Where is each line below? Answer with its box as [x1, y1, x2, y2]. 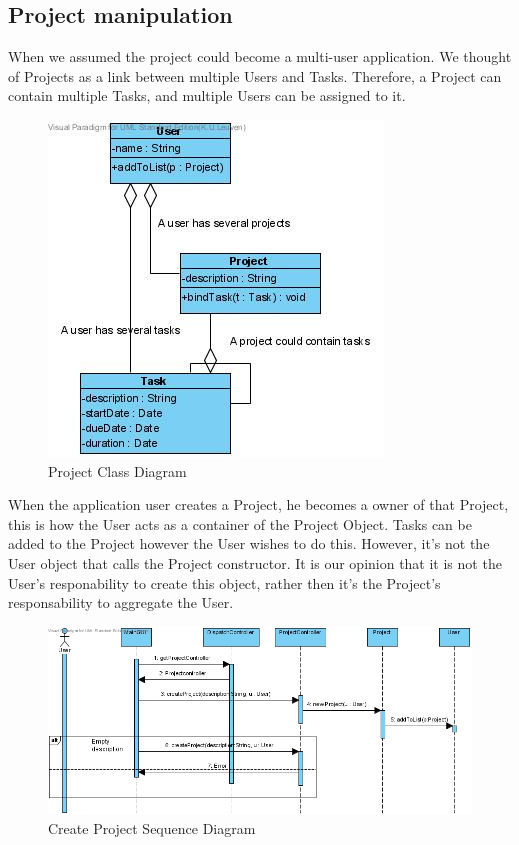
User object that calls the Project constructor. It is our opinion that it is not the [8, 552, 502, 573]
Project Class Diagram [48, 460, 187, 481]
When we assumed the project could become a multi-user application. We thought [8, 46, 512, 67]
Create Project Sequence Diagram [48, 818, 256, 839]
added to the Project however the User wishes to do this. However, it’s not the [8, 533, 490, 554]
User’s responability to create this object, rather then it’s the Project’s [8, 572, 441, 593]
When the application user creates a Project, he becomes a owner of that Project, [8, 494, 509, 515]
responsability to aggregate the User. [8, 592, 234, 613]
